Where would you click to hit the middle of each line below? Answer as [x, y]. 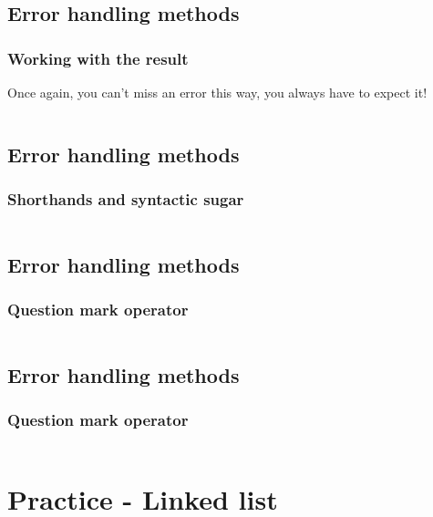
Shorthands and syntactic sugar [126, 199]
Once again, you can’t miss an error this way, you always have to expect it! [217, 92]
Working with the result [98, 58]
